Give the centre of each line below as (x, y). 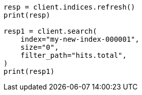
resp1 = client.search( (50, 31)
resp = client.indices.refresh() (69, 7)
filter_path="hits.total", (74, 55)
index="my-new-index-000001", (80, 39)
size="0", (40, 47)
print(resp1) (29, 71)
